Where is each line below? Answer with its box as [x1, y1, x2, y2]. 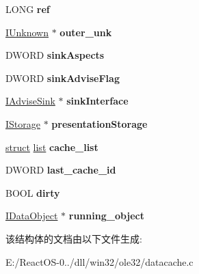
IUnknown [5, 25, 49, 39]
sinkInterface [66, 94, 129, 108]
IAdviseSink [5, 94, 55, 108]
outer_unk [59, 25, 112, 39]
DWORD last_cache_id [5, 163, 116, 177]
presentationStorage [51, 116, 148, 131]
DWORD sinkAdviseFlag [5, 70, 120, 85]
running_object [68, 208, 145, 223]
